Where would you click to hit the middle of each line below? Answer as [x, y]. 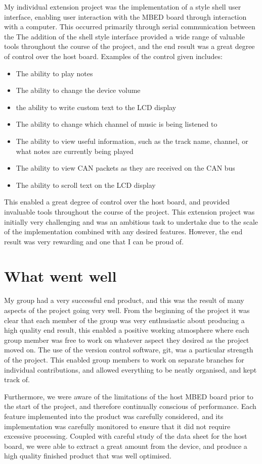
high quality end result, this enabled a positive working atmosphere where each [127, 330]
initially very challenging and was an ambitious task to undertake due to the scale [131, 221]
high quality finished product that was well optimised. [88, 456]
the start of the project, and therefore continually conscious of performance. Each [130, 406]
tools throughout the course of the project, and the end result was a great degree [129, 46]
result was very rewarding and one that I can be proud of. [94, 241]
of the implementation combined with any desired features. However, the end [123, 231]
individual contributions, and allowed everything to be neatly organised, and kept [130, 369]
